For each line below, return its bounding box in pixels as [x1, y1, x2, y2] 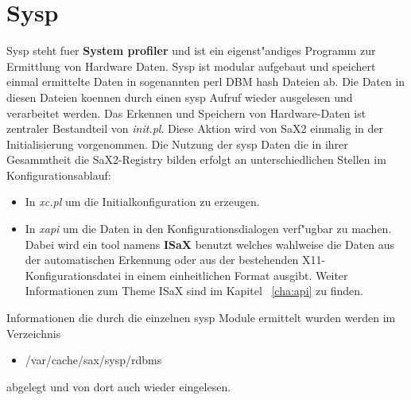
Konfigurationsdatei [25, 266, 122, 283]
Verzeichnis [6, 324, 61, 341]
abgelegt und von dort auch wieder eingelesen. [6, 378, 231, 394]
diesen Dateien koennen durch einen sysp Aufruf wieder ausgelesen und [6, 88, 353, 105]
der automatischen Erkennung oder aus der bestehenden [25, 251, 299, 268]
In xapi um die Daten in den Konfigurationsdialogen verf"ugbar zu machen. [25, 220, 392, 237]
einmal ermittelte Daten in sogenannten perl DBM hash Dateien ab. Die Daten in [6, 73, 405, 90]
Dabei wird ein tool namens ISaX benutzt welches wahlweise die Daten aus [25, 235, 395, 252]
